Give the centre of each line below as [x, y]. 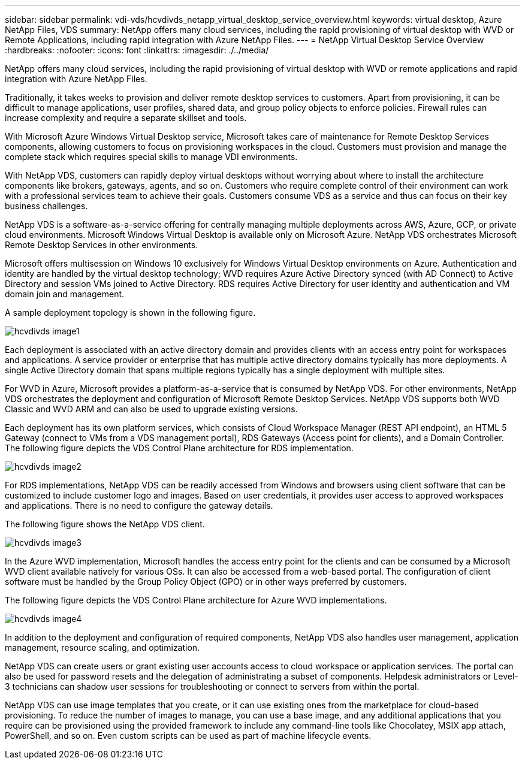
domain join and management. [65, 294]
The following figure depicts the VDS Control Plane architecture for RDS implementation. [179, 448]
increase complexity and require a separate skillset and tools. [126, 118]
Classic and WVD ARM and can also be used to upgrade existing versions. [151, 409]
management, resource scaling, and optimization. [102, 647]
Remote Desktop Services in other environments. [102, 245]
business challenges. [46, 206]
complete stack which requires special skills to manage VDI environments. [151, 157]
